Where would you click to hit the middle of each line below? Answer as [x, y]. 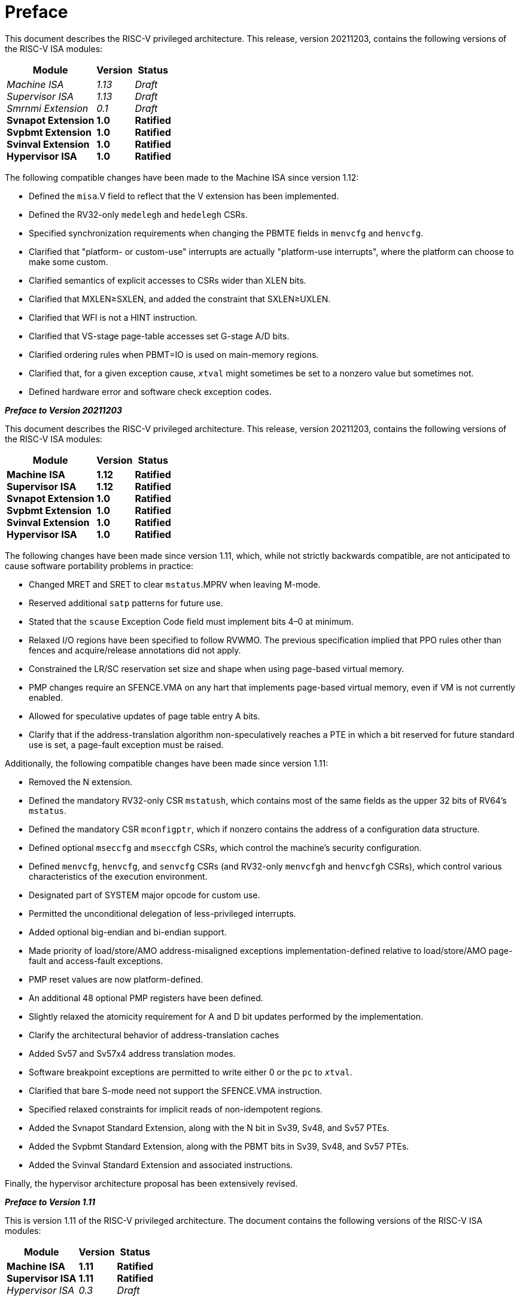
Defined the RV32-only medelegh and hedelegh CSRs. [138, 214]
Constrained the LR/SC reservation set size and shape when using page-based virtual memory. [217, 668]
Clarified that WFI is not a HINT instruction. [113, 317]
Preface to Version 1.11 [50, 1202]
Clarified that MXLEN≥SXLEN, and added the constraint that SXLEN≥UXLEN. [180, 299]
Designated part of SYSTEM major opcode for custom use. [145, 895]
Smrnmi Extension [48, 108]
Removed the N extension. [81, 782]
